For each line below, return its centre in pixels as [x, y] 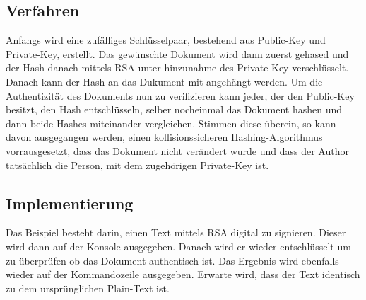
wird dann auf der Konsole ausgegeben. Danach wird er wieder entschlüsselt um [178, 246]
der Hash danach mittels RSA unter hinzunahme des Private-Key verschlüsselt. [177, 68]
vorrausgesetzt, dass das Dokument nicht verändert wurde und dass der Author [177, 150]
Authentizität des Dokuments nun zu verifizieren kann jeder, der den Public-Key [180, 95]
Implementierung [70, 203]
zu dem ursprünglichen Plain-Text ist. [88, 288]
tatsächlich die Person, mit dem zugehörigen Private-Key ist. [137, 165]
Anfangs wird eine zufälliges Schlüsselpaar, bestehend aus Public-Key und [166, 40]
